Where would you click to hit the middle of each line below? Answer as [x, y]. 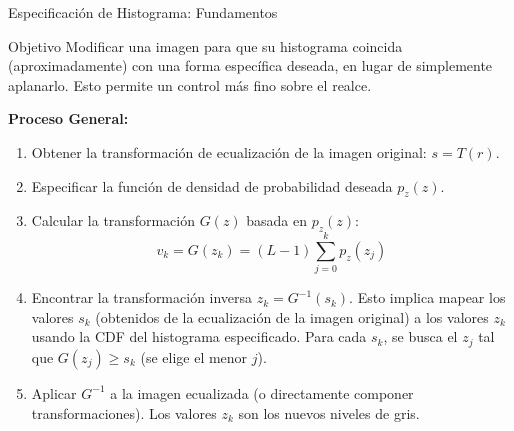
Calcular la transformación [113, 220]
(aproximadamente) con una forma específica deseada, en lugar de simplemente [250, 65]
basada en [277, 220]
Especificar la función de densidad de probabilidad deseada [212, 185]
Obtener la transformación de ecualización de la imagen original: [229, 151]
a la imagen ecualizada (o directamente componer [262, 392]
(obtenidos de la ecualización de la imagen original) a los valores [292, 316]
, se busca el [420, 336]
